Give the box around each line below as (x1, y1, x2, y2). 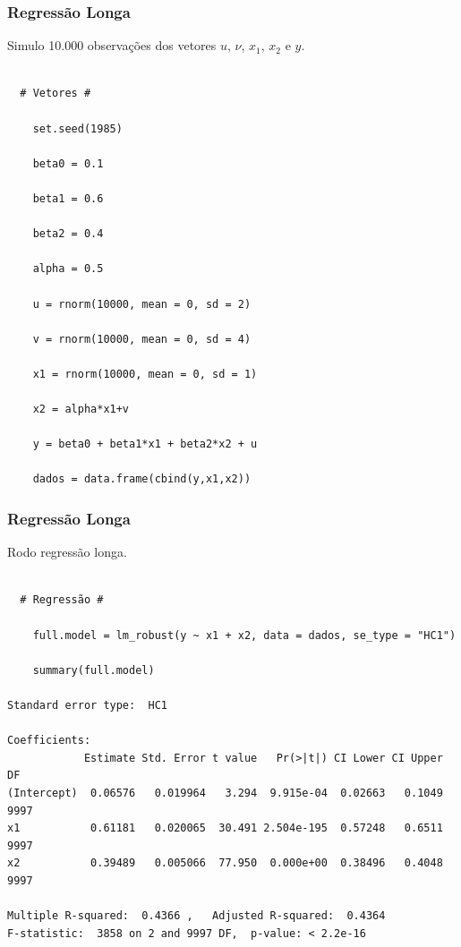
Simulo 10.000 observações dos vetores (7, 36, 217, 55)
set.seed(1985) (32, 122, 123, 135)
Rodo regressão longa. (7, 542, 127, 561)
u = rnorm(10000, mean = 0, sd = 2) (32, 297, 252, 311)
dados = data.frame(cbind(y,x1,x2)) (32, 473, 252, 486)
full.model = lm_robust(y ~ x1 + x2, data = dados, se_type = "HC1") (32, 628, 457, 642)
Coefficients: (7, 734, 91, 747)
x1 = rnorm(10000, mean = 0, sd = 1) (32, 367, 258, 380)
